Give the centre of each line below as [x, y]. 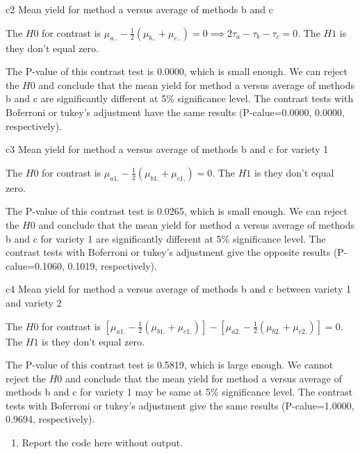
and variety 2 [34, 302]
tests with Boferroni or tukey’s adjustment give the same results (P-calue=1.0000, [180, 405]
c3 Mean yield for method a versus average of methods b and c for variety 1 [167, 149]
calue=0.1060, [35, 265]
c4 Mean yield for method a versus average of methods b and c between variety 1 [178, 289]
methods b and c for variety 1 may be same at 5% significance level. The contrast [179, 392]
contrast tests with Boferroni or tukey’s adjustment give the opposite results [168, 252]
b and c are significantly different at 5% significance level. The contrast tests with [180, 98]
